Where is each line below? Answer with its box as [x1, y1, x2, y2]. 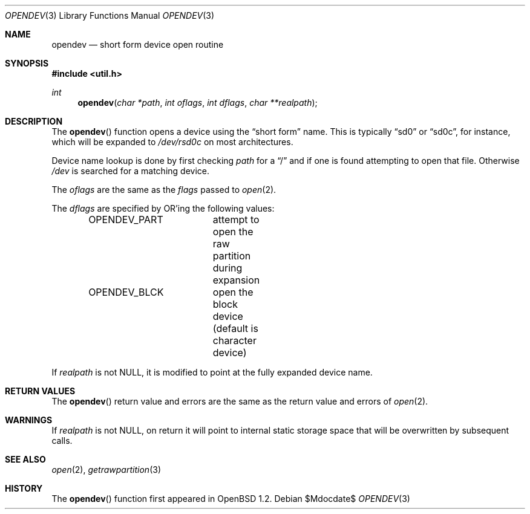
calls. [51, 435, 73, 446]
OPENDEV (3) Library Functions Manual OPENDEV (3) [5, 10, 215, 21]
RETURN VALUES [5, 386, 76, 396]
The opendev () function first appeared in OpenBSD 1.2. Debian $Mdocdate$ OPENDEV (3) [51, 493, 410, 504]
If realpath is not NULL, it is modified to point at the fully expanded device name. [51, 367, 373, 377]
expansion [212, 274, 260, 286]
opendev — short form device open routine [51, 39, 224, 50]
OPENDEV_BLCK [88, 286, 164, 298]
